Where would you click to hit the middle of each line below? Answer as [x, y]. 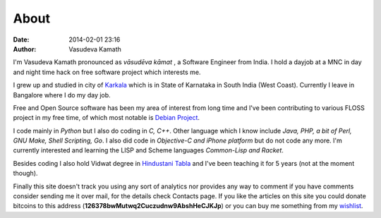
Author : [25, 49]
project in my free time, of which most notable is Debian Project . [107, 118]
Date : [21, 40]
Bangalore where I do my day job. [62, 95]
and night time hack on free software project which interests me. [107, 72]
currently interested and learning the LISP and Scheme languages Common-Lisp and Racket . [148, 150]
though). [25, 174]
